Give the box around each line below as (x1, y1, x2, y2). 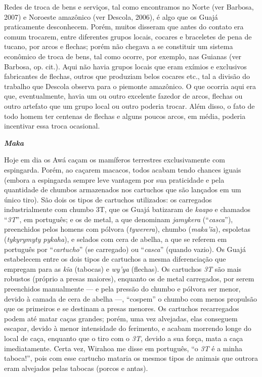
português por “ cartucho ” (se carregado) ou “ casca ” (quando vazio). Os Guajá (4, 243, 246, 254)
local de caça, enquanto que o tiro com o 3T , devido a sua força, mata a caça (4, 333, 243, 343)
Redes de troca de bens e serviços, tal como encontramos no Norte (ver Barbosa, (4, 2, 254, 12)
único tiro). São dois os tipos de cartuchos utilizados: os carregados (4, 194, 212, 204)
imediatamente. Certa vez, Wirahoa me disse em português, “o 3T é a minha (4, 343, 242, 353)
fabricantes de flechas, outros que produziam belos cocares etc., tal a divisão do (4, 71, 250, 81)
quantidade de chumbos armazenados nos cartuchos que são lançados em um (4, 184, 241, 195)
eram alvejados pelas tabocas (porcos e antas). (4, 362, 148, 373)
